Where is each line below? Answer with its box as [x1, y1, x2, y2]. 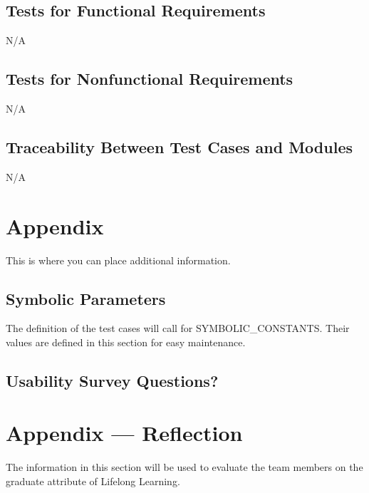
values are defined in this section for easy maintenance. [6, 334, 246, 349]
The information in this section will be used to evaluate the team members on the [6, 460, 363, 474]
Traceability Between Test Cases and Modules [6, 135, 353, 157]
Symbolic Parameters [6, 287, 166, 309]
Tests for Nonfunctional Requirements [6, 68, 293, 90]
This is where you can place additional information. [6, 252, 231, 267]
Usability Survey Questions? [6, 369, 219, 391]
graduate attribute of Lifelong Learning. [6, 474, 180, 488]
